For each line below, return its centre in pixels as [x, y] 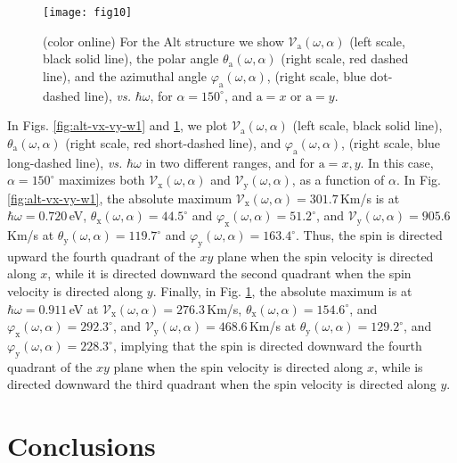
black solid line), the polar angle [131, 58]
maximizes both [102, 180]
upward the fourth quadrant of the [102, 256]
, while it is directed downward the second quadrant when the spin [229, 273]
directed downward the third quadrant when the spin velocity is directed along [222, 384]
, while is [399, 366]
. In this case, [397, 162]
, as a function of [338, 180]
